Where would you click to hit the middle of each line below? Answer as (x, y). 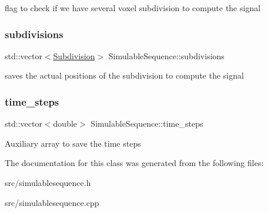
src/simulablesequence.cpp (52, 202)
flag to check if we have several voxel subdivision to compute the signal (133, 8)
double (65, 124)
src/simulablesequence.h (48, 182)
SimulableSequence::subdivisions (166, 55)
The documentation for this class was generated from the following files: (134, 163)
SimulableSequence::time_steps (147, 124)
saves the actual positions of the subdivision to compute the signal (124, 75)
